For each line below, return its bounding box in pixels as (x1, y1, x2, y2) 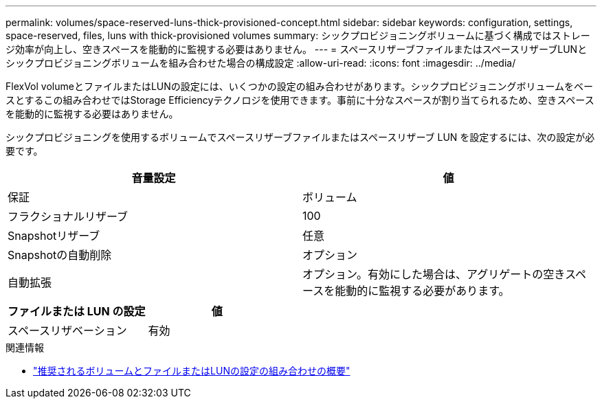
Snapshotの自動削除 (8, 248, 112, 262)
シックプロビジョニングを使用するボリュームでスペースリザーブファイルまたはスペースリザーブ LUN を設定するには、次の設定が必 (5, 131, 595, 143)
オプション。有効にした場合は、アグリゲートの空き (302, 267, 566, 281)
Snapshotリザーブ (8, 229, 100, 243)
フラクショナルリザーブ (8, 210, 129, 223)
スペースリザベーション (8, 324, 127, 337)
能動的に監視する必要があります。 (335, 284, 510, 298)
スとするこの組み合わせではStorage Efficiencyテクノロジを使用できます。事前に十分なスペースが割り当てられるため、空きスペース (5, 94, 594, 106)
